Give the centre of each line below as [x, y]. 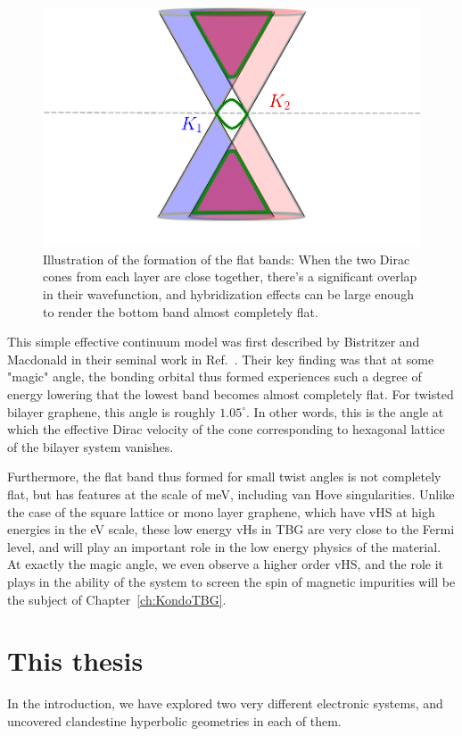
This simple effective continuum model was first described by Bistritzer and [214, 342]
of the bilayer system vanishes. [91, 446]
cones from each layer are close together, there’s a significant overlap [230, 276]
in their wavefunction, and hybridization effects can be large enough [228, 294]
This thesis [75, 661]
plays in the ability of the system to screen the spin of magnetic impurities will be [231, 581]
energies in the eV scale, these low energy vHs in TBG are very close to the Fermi [231, 529]
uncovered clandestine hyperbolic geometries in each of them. [174, 720]
